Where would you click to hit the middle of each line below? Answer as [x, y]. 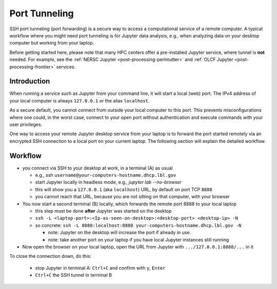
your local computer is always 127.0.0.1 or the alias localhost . [80, 100]
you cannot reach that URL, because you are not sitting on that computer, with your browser [133, 197]
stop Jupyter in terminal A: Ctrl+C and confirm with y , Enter [100, 268]
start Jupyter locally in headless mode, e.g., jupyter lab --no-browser [108, 182]
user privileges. [26, 124]
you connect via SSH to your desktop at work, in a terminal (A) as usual [97, 168]
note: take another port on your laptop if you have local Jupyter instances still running [138, 240]
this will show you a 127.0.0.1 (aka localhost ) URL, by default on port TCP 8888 [124, 189]
